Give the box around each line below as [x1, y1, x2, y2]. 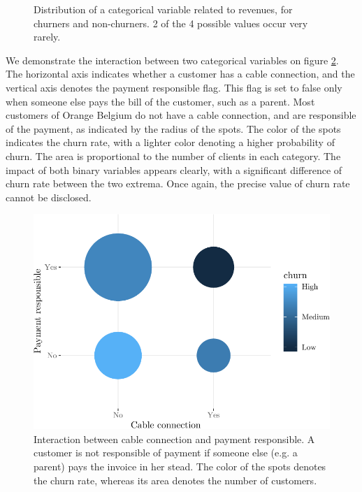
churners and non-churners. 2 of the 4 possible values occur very [34, 15, 308, 30]
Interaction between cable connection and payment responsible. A [34, 431, 315, 446]
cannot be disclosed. [6, 189, 92, 204]
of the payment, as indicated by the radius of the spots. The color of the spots [6, 121, 341, 136]
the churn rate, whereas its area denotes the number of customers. [34, 472, 317, 487]
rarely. [34, 29, 61, 44]
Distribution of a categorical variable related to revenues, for [34, 2, 293, 16]
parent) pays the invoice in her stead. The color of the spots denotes [34, 458, 326, 473]
